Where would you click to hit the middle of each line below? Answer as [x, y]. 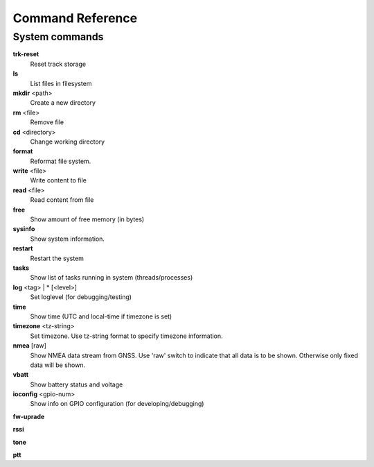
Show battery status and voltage [77, 384]
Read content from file [62, 200]
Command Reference [75, 18]
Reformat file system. [61, 161]
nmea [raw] [29, 346]
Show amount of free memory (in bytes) [87, 219]
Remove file [47, 122]
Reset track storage [58, 64]
